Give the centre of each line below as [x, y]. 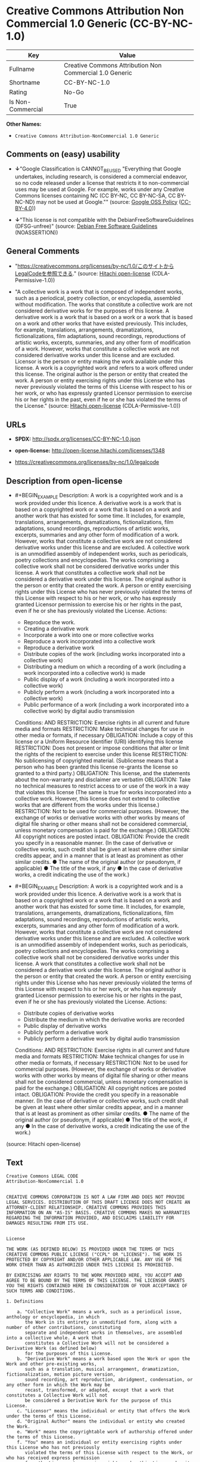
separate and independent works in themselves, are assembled [104, 1333]
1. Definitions [25, 1302]
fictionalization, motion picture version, [61, 1375]
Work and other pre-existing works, [51, 1364]
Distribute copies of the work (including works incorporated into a [104, 653]
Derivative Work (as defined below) [51, 1349]
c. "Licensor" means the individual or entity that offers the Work [104, 1411]
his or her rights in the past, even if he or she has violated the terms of [101, 399]
